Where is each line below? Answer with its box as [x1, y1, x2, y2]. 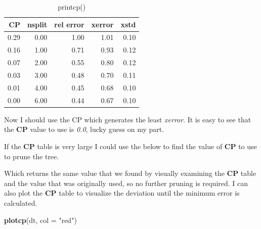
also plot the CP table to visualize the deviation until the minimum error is [4, 188, 240, 198]
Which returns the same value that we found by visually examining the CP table [4, 168, 256, 178]
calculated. [4, 197, 37, 208]
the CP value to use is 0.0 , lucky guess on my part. [4, 124, 164, 134]
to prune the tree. [4, 151, 59, 161]
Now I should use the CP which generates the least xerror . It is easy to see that [4, 114, 251, 124]
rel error [54, 19, 84, 29]
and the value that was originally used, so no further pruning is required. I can [4, 177, 248, 188]
